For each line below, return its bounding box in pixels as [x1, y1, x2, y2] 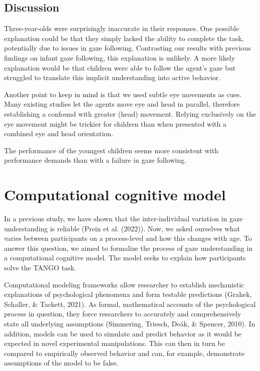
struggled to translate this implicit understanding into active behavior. [4, 72, 221, 83]
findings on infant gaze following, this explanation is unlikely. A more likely [4, 52, 235, 63]
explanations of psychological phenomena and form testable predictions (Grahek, [4, 289, 252, 299]
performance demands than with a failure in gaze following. [4, 155, 186, 165]
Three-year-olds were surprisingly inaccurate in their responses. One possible [4, 23, 239, 34]
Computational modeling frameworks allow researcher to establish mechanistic [4, 279, 244, 289]
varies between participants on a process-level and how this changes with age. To [4, 233, 252, 243]
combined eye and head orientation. [4, 128, 113, 139]
